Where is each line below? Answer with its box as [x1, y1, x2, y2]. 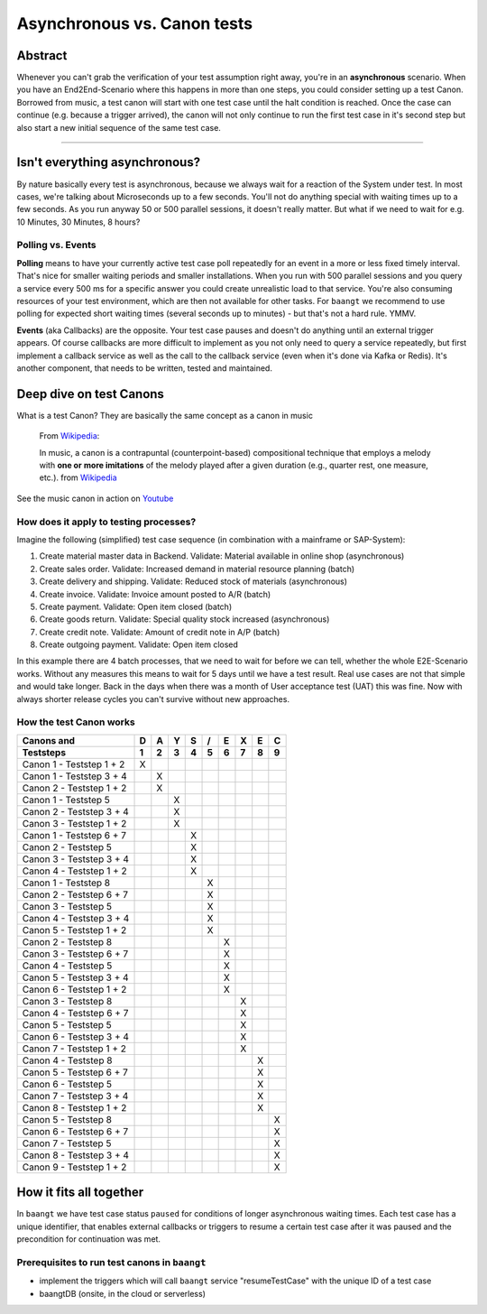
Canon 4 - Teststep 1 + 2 [22, 865, 128, 877]
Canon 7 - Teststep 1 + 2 [22, 1042, 126, 1055]
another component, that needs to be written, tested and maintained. [16, 362, 272, 374]
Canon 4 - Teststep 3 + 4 [22, 911, 130, 924]
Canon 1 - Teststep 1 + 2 [22, 758, 125, 771]
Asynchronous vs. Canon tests [16, 14, 253, 33]
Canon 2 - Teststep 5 [22, 840, 113, 853]
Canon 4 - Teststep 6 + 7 [22, 1006, 129, 1019]
